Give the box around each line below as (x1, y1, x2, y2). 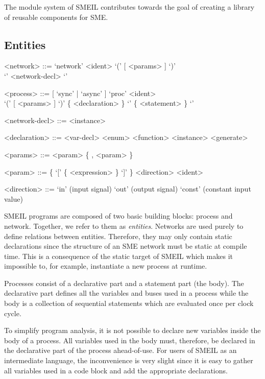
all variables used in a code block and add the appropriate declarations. (4, 365, 228, 375)
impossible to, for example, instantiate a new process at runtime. (4, 260, 207, 271)
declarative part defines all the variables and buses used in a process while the (4, 288, 249, 298)
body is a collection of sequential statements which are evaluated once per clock (4, 298, 254, 309)
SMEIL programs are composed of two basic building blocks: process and (4, 210, 233, 221)
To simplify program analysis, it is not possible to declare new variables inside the (4, 325, 261, 336)
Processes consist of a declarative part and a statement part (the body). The (4, 277, 244, 288)
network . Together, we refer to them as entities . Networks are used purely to (4, 220, 244, 231)
